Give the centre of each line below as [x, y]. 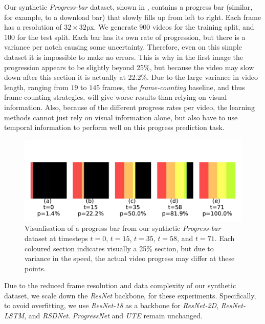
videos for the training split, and [203, 27]
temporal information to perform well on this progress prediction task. [114, 127]
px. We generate [112, 27]
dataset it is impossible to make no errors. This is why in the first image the [124, 57]
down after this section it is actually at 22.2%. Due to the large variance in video [131, 77]
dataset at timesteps [56, 238]
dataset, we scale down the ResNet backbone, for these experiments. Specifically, [130, 295]
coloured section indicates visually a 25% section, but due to [119, 248]
